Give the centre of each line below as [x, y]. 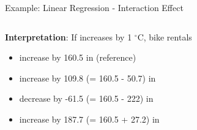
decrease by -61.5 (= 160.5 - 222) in [86, 98]
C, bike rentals [165, 36]
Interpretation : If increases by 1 [69, 36]
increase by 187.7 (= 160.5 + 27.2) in [89, 119]
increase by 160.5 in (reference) [78, 57]
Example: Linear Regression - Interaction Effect [94, 7]
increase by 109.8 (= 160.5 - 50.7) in [87, 78]
